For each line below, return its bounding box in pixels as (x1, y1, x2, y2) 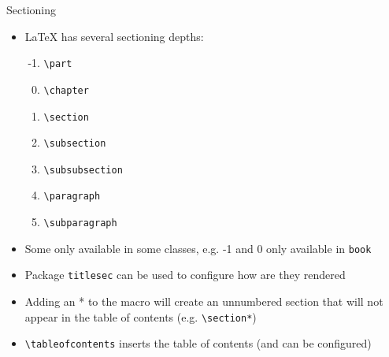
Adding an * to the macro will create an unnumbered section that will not (24, 293, 383, 310)
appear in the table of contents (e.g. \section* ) (24, 308, 257, 325)
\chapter (43, 84, 89, 96)
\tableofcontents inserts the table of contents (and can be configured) (24, 335, 372, 351)
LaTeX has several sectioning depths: (24, 28, 204, 44)
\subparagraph (43, 218, 117, 229)
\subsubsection (43, 164, 123, 176)
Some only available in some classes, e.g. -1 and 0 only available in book (24, 240, 372, 256)
